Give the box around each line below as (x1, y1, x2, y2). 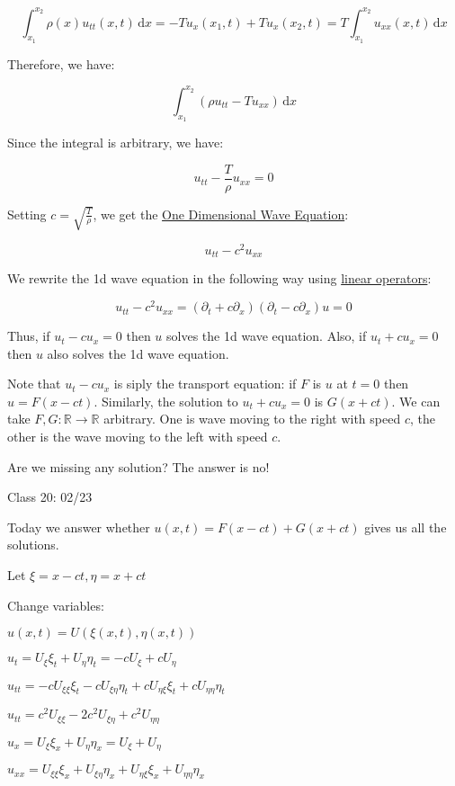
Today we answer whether (7, 517, 150, 536)
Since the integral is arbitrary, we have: (7, 133, 224, 151)
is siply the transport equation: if (113, 374, 297, 393)
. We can (391, 391, 441, 410)
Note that (7, 374, 61, 393)
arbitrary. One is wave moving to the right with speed (103, 409, 401, 428)
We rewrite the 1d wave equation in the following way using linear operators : (7, 269, 432, 288)
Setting (7, 204, 47, 223)
